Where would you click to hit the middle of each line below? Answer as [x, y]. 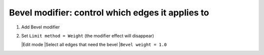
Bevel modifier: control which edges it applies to [109, 13]
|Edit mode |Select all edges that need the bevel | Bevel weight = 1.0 [94, 45]
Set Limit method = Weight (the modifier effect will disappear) [88, 36]
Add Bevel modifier [41, 27]
